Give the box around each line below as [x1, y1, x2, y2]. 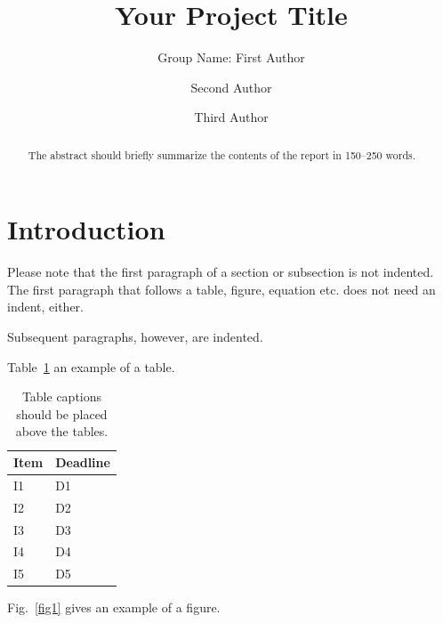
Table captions [21, 387, 102, 406]
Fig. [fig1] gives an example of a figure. [7, 598, 221, 617]
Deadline [55, 453, 110, 472]
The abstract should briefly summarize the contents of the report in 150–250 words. [28, 147, 415, 162]
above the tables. [15, 422, 109, 441]
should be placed [16, 404, 108, 423]
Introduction [7, 211, 165, 247]
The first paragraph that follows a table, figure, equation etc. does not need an [7, 279, 436, 298]
